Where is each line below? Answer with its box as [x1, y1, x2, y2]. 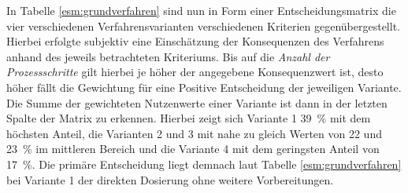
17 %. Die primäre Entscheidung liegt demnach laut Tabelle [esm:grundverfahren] [6, 155, 402, 172]
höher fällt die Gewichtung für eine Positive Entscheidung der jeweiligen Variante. [6, 78, 402, 95]
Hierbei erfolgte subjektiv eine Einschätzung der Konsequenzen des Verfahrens [6, 33, 384, 49]
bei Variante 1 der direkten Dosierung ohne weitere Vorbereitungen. [6, 171, 334, 188]
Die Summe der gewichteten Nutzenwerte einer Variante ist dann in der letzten [6, 94, 388, 111]
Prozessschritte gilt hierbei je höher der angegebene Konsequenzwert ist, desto [6, 64, 384, 80]
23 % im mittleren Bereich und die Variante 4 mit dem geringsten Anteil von [6, 140, 380, 157]
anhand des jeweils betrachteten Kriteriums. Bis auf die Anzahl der [6, 48, 330, 64]
